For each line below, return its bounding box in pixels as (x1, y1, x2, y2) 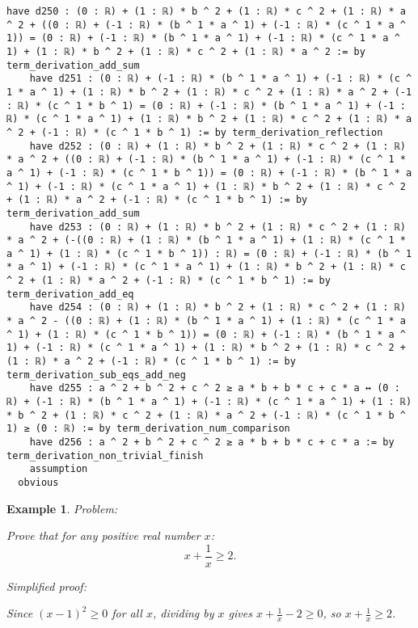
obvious (18, 476, 59, 488)
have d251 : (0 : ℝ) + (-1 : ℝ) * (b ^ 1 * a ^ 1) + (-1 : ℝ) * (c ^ (29, 73, 412, 85)
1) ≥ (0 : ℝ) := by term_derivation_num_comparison (6, 423, 290, 435)
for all (112, 605, 142, 622)
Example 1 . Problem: (6, 499, 118, 516)
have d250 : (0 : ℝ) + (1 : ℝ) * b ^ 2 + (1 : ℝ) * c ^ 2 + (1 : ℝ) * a (6, 6, 406, 17)
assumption (29, 463, 88, 475)
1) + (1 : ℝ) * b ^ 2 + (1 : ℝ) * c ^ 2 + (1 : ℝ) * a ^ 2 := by (6, 45, 365, 57)
